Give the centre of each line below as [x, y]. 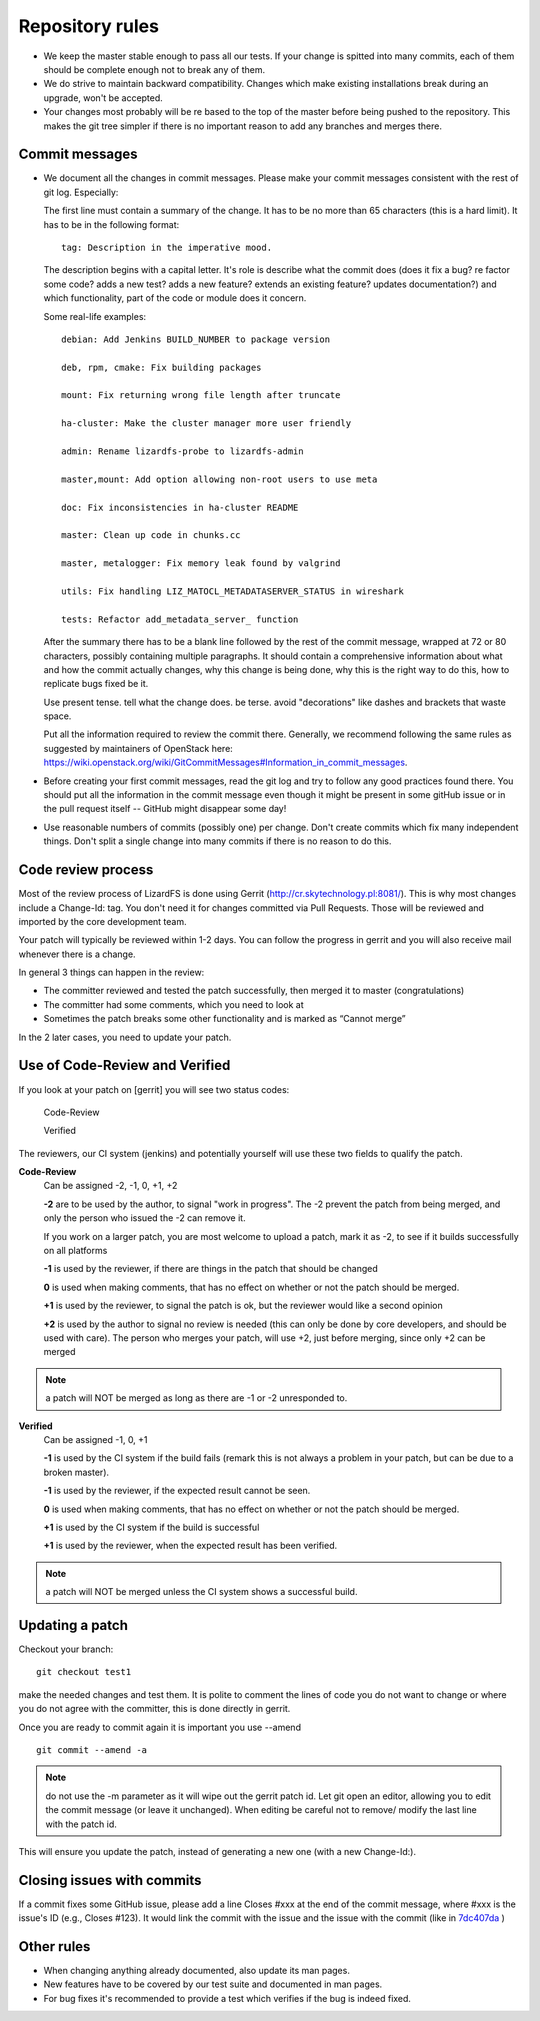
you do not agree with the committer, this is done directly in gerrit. [154, 1709]
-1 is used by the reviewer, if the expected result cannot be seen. [177, 1491]
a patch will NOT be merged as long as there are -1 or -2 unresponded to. [196, 1398]
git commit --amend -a [92, 1749]
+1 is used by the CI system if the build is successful [151, 1527]
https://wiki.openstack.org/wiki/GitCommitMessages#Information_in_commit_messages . [225, 762]
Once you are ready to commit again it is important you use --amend [160, 1727]
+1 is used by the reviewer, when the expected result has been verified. [190, 1546]
